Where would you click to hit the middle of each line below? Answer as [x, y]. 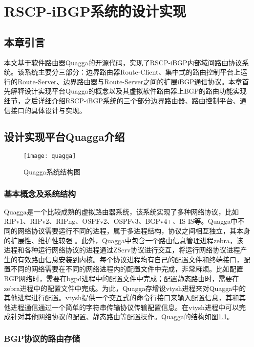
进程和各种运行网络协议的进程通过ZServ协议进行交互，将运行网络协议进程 [122, 250]
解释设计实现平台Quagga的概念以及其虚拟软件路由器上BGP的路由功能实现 [129, 91]
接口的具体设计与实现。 [48, 110]
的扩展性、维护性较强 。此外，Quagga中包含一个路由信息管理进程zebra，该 [124, 240]
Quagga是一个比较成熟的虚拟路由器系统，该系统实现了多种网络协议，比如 [121, 211]
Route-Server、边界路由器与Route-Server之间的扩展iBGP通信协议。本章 [130, 81]
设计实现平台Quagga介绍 [64, 136]
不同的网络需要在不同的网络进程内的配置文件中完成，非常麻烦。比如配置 [127, 269]
